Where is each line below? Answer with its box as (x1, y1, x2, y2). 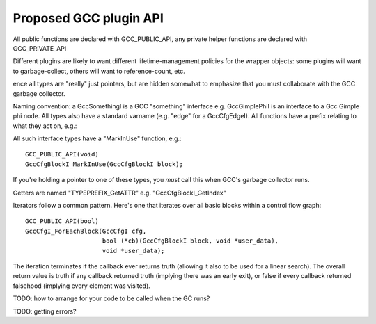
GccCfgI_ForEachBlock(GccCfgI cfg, (25, 227, 147, 235)
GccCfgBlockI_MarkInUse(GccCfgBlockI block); (25, 160, 184, 168)
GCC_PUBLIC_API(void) (25, 150, 99, 159)
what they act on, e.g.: (13, 122, 77, 130)
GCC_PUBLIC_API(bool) (25, 218, 99, 225)
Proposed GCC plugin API (13, 10, 164, 26)
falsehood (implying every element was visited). (13, 282, 151, 290)
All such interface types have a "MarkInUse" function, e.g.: (13, 134, 182, 143)
